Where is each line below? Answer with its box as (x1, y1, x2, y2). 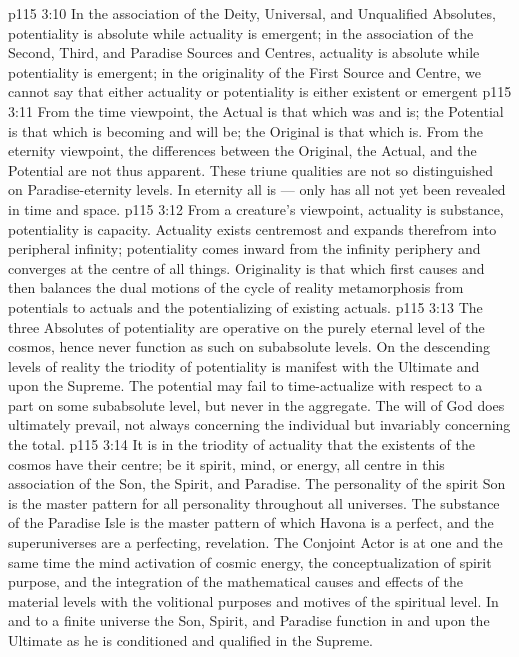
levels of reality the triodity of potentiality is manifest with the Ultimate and (8, 355, 480, 376)
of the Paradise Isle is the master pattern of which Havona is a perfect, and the (8, 512, 494, 533)
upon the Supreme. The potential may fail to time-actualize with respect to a (8, 375, 483, 396)
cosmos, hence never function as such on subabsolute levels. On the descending (8, 336, 491, 357)
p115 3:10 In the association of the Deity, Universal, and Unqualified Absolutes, (8, 3, 496, 23)
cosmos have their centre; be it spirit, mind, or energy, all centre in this (8, 453, 445, 474)
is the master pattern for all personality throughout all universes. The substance (8, 492, 500, 513)
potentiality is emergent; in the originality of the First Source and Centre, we (8, 61, 482, 82)
